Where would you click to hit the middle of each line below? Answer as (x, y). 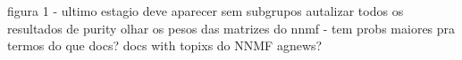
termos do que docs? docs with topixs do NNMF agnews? (165, 45)
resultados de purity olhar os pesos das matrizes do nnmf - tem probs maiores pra (231, 28)
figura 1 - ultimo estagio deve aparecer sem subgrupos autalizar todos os (206, 11)
